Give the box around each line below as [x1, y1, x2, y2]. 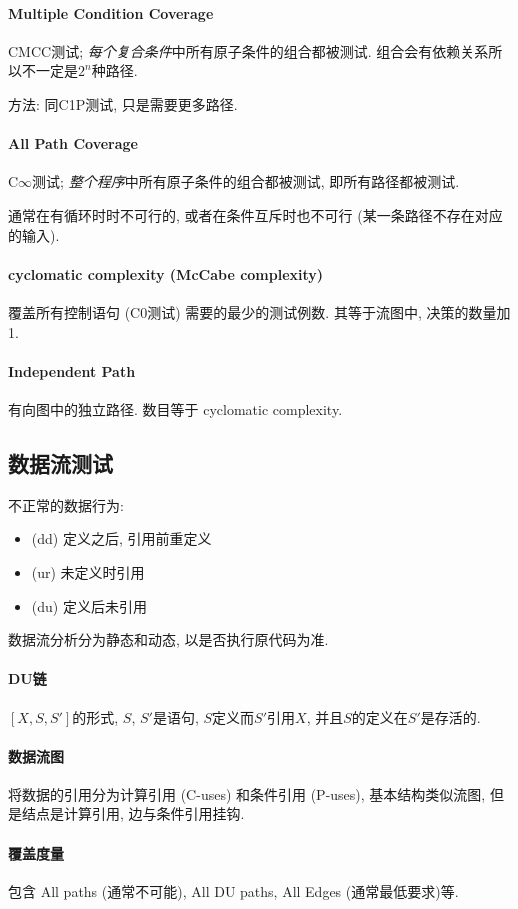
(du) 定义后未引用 [31, 595, 147, 616]
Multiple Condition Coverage [8, 2, 214, 23]
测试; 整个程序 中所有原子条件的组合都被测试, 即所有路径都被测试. [32, 171, 460, 192]
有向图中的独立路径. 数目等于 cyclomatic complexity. [8, 398, 343, 419]
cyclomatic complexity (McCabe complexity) [8, 263, 324, 284]
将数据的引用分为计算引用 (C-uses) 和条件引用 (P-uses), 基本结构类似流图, [8, 783, 486, 804]
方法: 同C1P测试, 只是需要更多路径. [8, 93, 238, 114]
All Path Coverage [8, 133, 138, 154]
